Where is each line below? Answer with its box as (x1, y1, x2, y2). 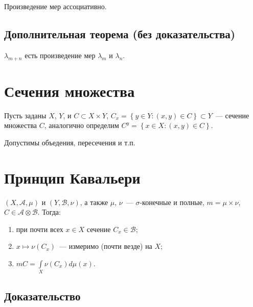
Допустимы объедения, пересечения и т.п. (4, 137, 135, 147)
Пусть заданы (4, 110, 47, 120)
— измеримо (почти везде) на (59, 241, 152, 251)
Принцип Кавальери (4, 167, 141, 188)
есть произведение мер (25, 49, 96, 60)
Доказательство (4, 288, 81, 303)
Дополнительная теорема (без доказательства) (4, 25, 236, 41)
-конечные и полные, (140, 196, 204, 207)
